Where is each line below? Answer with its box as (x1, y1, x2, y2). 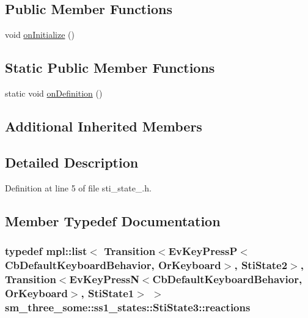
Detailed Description (5, 152, 139, 171)
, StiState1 (81, 285, 134, 300)
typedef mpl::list (5, 243, 87, 258)
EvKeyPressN (69, 271, 139, 286)
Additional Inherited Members (5, 116, 202, 135)
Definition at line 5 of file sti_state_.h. (5, 181, 152, 194)
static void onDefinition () (5, 87, 103, 99)
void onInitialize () (5, 28, 75, 41)
